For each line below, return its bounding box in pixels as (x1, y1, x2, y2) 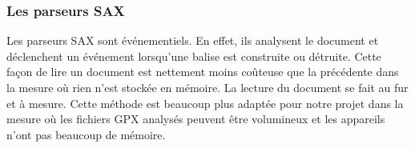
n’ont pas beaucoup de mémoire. (6, 126, 166, 142)
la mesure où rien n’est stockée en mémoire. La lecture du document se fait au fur (6, 79, 409, 95)
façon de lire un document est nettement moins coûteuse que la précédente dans (6, 63, 399, 80)
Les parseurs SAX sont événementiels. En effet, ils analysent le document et (6, 32, 379, 49)
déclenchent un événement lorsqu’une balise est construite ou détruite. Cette (6, 47, 381, 64)
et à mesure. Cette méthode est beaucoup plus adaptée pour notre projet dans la (6, 94, 404, 111)
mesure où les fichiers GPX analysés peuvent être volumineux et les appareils (6, 110, 385, 127)
